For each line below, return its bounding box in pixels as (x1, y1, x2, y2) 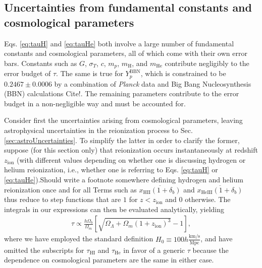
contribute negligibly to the (165, 57, 249, 68)
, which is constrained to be (140, 68, 226, 79)
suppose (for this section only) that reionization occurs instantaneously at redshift (4, 145, 258, 155)
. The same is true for (56, 68, 123, 79)
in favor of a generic (123, 244, 185, 255)
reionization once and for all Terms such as (4, 184, 137, 194)
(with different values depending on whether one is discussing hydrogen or (17, 154, 246, 165)
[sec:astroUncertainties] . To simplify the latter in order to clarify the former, (4, 135, 240, 145)
